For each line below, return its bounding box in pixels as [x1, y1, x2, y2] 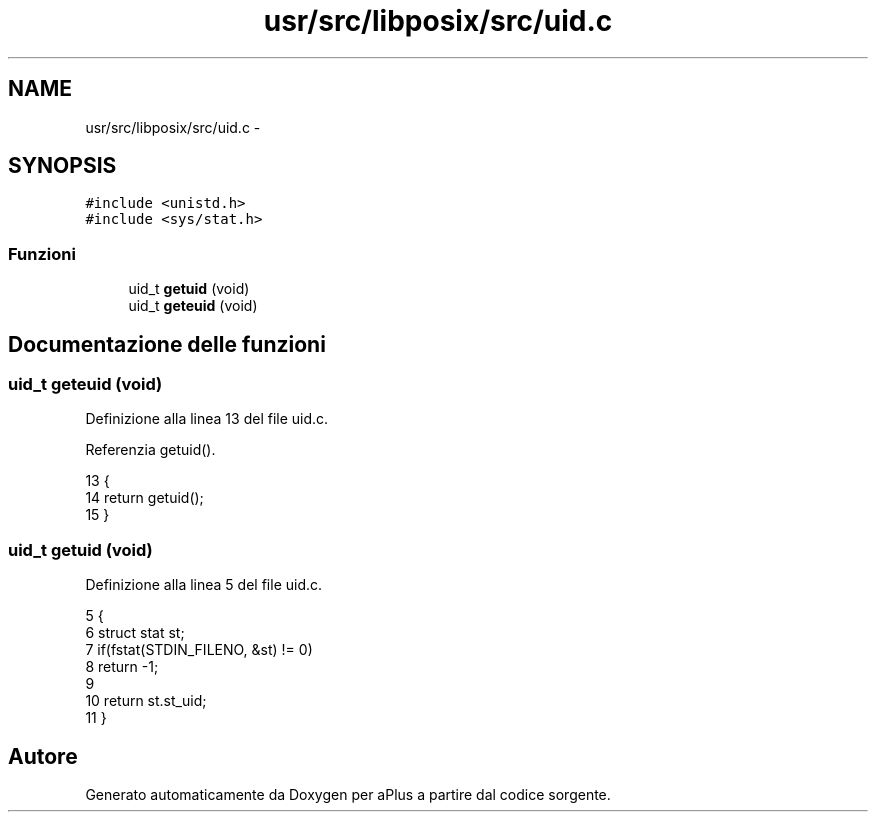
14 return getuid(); [85, 489, 204, 507]
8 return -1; [85, 658, 159, 676]
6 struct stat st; [85, 624, 185, 642]
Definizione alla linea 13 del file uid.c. [85, 410, 329, 428]
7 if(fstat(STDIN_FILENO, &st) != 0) [85, 641, 313, 659]
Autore [8, 743, 78, 769]
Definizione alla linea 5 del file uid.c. [85, 576, 323, 594]
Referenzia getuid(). [85, 441, 216, 459]
